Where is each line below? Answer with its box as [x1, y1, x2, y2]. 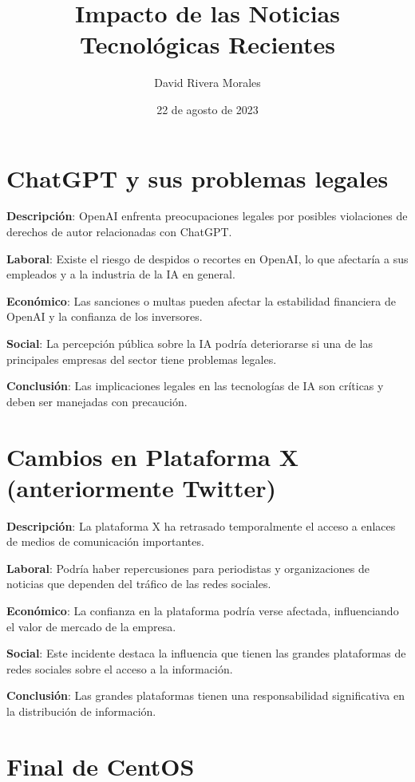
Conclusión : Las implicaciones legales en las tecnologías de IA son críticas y [6, 377, 384, 394]
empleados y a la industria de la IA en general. [6, 266, 235, 282]
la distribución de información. [6, 703, 156, 720]
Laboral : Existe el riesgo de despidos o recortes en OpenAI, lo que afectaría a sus [6, 250, 409, 267]
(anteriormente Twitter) [6, 471, 277, 504]
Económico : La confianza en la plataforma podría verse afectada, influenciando [6, 602, 399, 619]
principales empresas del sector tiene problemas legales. [6, 350, 277, 367]
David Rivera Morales [154, 74, 261, 91]
